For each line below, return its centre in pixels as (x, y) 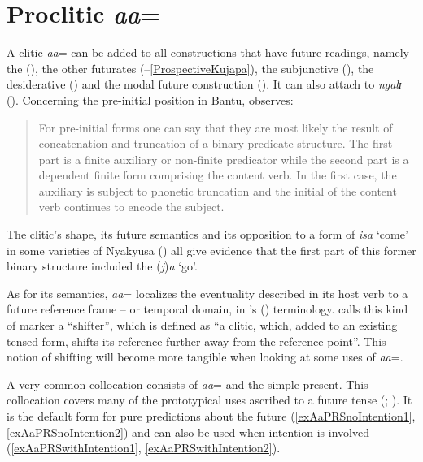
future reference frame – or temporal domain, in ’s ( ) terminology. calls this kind (207, 309)
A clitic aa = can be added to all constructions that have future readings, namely (208, 52)
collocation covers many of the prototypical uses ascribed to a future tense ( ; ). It (209, 400)
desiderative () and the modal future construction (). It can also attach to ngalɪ (204, 84)
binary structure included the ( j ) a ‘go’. (102, 266)
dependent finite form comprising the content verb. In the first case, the (218, 175)
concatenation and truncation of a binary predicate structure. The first (216, 143)
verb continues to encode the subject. (131, 207)
